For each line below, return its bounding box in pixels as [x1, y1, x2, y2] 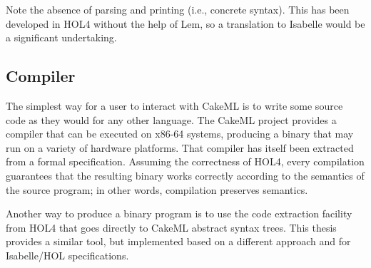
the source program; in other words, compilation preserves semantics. [6, 182, 308, 197]
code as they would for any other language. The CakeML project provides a [6, 112, 337, 127]
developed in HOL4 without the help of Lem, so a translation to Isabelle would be [6, 16, 365, 31]
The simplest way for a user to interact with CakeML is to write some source [6, 98, 343, 113]
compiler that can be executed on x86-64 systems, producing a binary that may [6, 126, 354, 141]
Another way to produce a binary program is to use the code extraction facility [6, 206, 352, 221]
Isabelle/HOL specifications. [6, 247, 129, 262]
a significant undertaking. [6, 30, 117, 45]
